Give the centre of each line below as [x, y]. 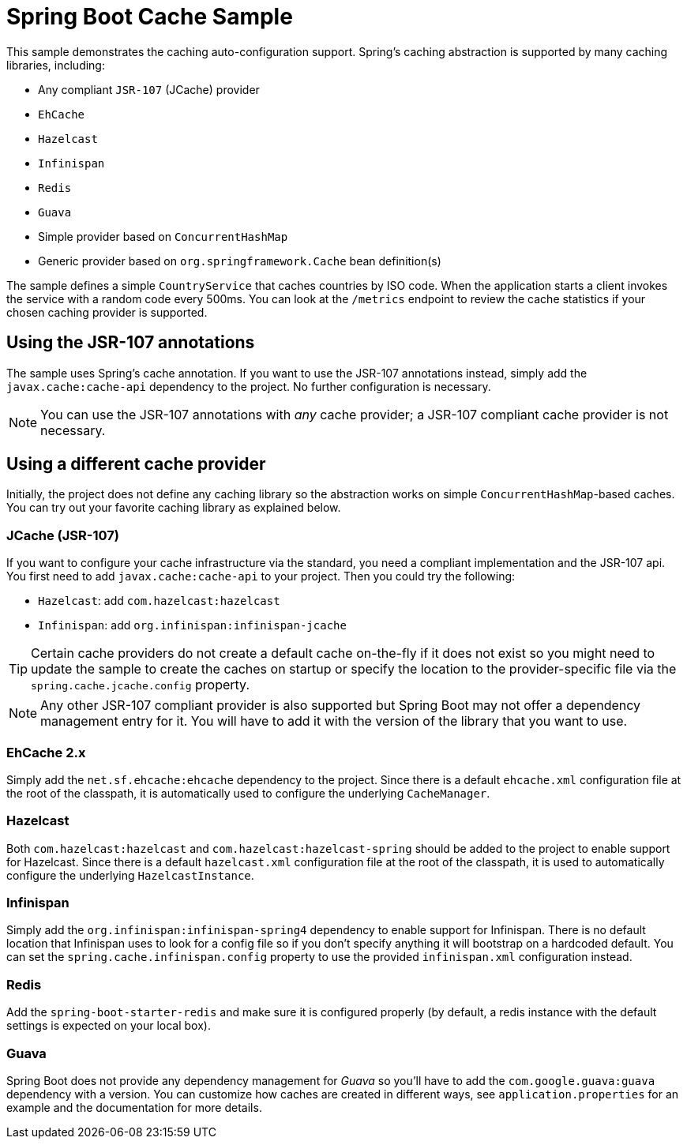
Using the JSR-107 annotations [131, 343]
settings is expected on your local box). [109, 1026]
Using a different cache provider [136, 464]
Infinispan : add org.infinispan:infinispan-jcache [192, 625]
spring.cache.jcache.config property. [140, 685]
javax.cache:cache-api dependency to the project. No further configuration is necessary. [249, 386]
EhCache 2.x [46, 752]
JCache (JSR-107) [63, 535]
